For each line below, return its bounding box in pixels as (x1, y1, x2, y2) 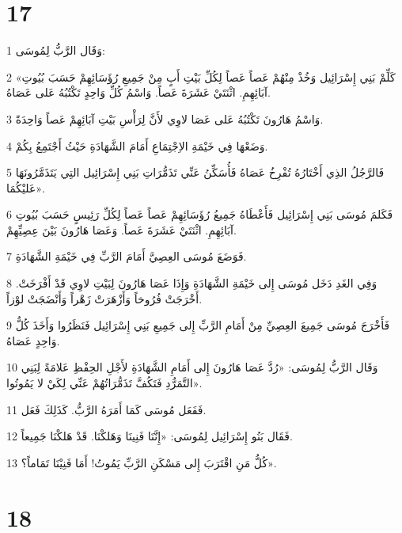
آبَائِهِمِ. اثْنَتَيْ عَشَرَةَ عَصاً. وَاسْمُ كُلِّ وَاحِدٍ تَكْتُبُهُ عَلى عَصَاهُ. (6, 84, 271, 101)
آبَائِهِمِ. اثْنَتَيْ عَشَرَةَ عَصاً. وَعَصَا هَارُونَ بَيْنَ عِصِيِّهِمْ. (6, 221, 237, 238)
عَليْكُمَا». (6, 179, 45, 196)
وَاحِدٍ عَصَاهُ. (6, 332, 60, 348)
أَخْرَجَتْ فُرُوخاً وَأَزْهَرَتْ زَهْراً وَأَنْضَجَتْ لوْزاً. (6, 290, 203, 306)
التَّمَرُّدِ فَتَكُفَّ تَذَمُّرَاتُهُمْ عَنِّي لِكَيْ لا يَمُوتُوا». (6, 375, 203, 391)
